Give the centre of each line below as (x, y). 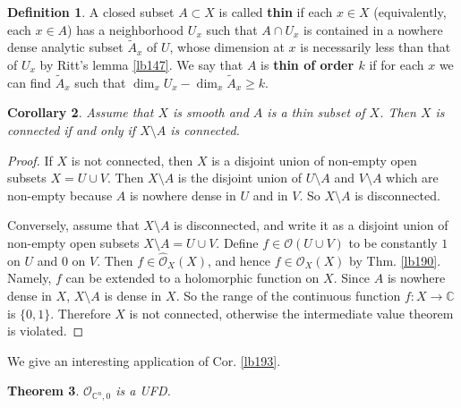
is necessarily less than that (376, 47)
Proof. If (30, 160)
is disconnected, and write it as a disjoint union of (311, 225)
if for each (397, 64)
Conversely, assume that (73, 225)
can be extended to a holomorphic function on (192, 278)
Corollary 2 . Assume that (81, 112)
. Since (352, 278)
